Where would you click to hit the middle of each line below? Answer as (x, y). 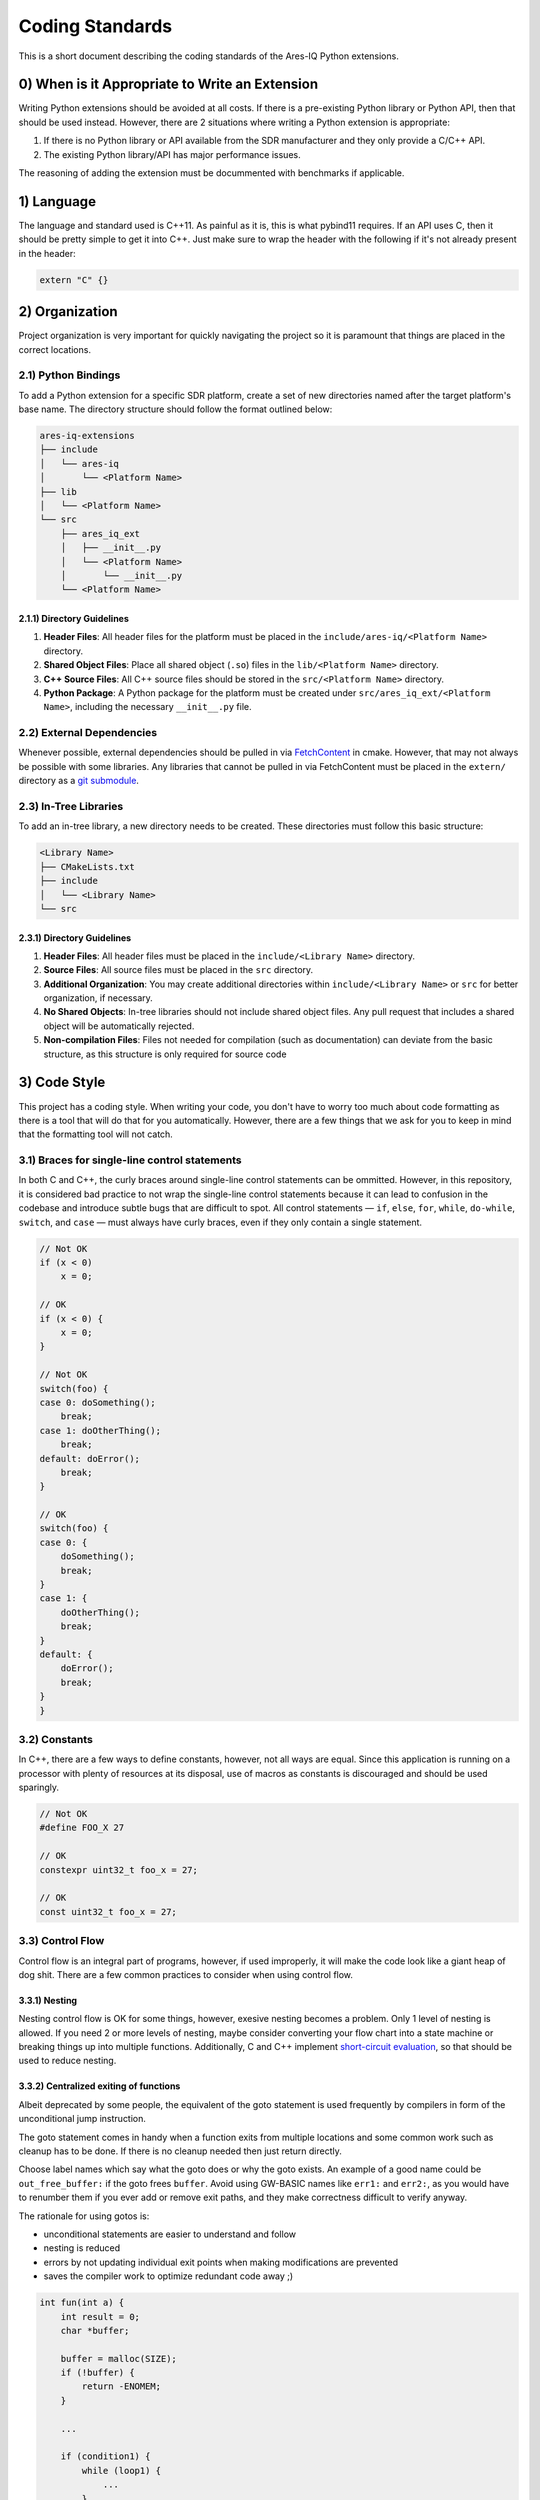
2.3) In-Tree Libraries (71, 807)
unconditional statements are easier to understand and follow (170, 2234)
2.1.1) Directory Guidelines (74, 618)
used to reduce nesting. (67, 2061)
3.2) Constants (56, 1739)
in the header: (47, 253)
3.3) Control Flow (61, 1941)
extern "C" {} (74, 279)
